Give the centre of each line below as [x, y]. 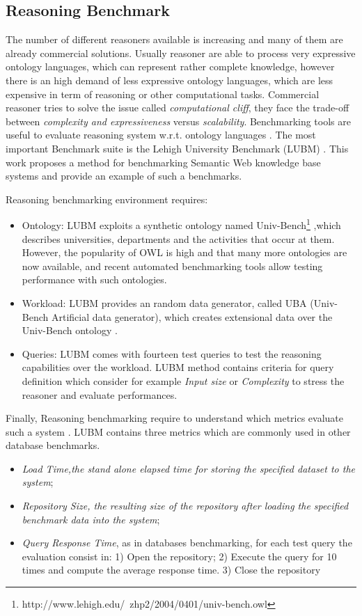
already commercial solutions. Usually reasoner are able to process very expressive [181, 53]
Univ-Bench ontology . [70, 330]
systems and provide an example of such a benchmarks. [124, 176]
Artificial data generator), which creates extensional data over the [192, 316]
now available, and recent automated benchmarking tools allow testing [172, 266]
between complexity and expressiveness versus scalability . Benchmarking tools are [178, 121]
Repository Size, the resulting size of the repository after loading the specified [185, 506]
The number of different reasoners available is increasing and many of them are [174, 39]
